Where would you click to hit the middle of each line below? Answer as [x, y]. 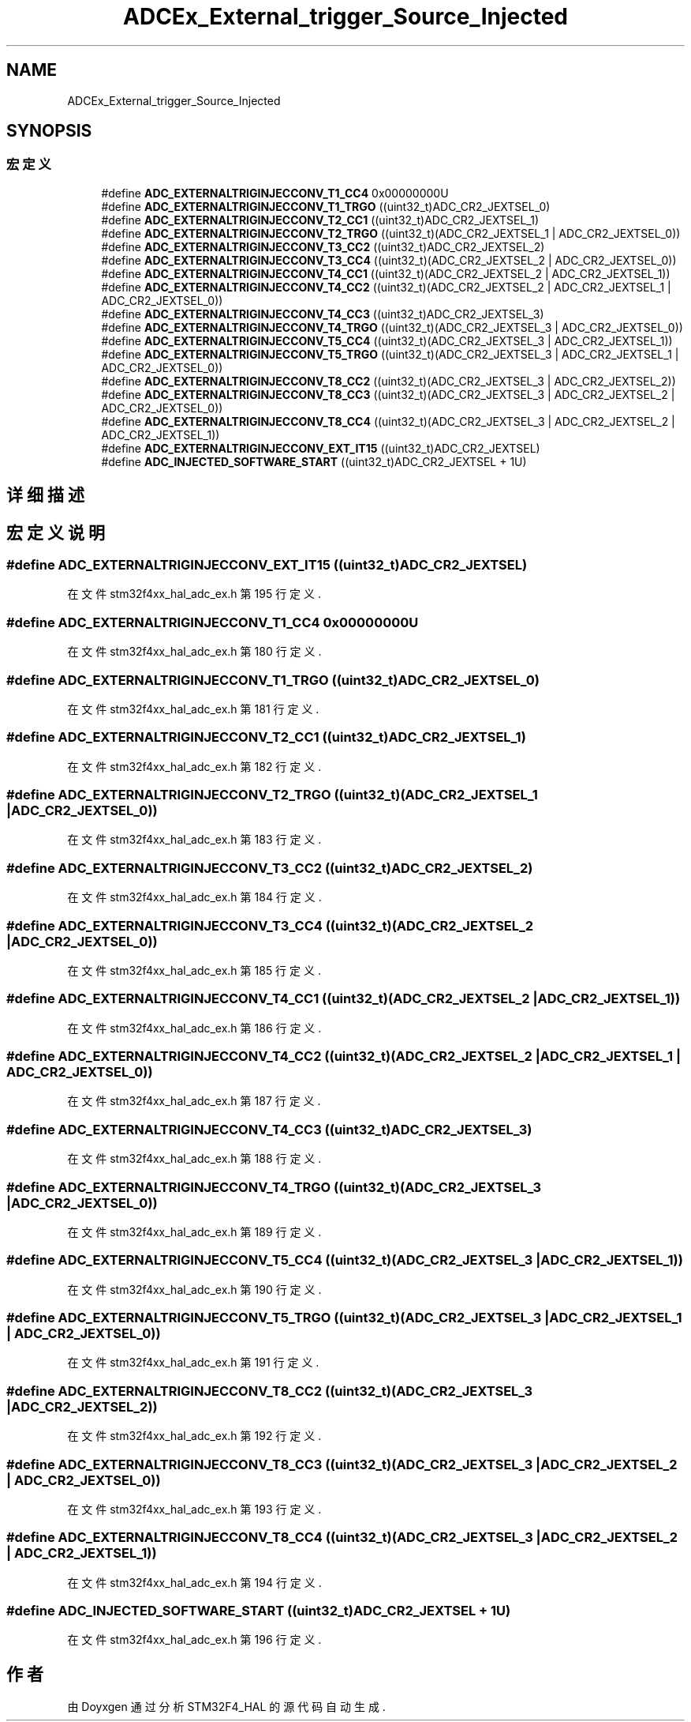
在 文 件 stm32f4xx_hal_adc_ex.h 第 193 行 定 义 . [194, 1509]
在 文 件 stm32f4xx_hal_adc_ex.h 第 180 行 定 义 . [194, 652]
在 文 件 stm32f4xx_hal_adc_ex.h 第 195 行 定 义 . [194, 594]
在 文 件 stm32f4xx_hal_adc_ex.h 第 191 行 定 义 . [193, 1363]
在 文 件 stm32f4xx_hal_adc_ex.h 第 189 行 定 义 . [194, 1231]
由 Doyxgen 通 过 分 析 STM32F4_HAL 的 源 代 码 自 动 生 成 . [226, 1707]
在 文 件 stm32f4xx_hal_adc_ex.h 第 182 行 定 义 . [194, 766]
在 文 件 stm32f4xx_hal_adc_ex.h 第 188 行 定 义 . [194, 1159]
